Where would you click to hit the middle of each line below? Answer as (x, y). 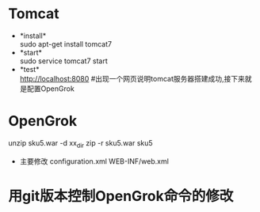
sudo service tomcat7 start (64, 61)
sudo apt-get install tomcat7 (66, 44)
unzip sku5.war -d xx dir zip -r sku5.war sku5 (80, 144)
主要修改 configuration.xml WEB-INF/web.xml (94, 161)
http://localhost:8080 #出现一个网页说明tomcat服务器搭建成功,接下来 (132, 78)
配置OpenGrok (51, 89)
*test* (29, 69)
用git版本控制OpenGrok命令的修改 (121, 196)
